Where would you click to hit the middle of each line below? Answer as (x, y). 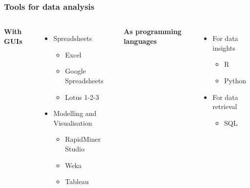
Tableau (77, 181)
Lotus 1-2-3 (82, 97)
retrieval (225, 106)
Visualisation (73, 122)
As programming (153, 31)
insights (224, 47)
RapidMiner (83, 139)
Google (75, 71)
